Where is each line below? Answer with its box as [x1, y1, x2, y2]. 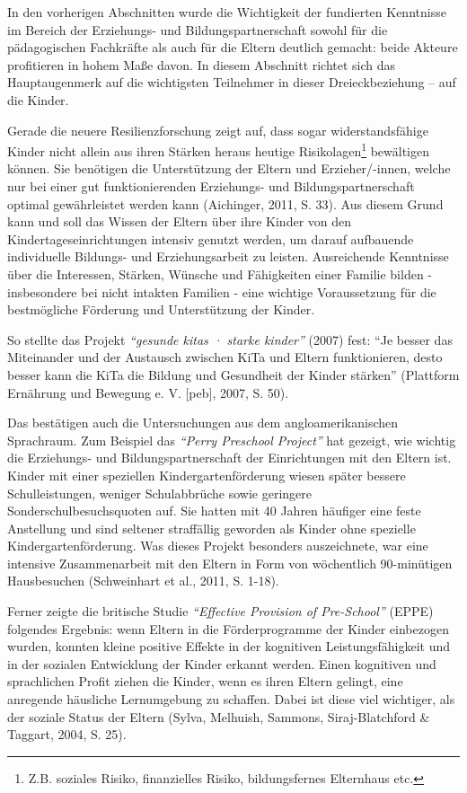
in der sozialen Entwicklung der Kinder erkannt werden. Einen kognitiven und [7, 654, 436, 673]
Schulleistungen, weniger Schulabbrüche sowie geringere [7, 483, 313, 502]
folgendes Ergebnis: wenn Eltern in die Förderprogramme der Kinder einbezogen [7, 619, 449, 638]
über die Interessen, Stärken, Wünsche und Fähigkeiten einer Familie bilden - [7, 264, 433, 283]
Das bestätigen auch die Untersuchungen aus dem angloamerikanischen [7, 413, 399, 432]
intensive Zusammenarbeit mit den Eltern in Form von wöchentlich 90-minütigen [7, 553, 453, 572]
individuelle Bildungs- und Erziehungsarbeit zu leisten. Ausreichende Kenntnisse [7, 247, 449, 266]
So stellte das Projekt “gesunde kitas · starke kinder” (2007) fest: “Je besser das [7, 330, 453, 348]
